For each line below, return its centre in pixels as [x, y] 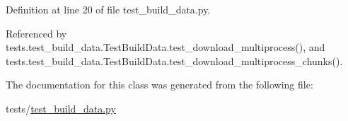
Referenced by [36, 33]
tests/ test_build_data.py [61, 108]
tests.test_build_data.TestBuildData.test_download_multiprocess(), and [166, 47]
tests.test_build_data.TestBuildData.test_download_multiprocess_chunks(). [174, 60]
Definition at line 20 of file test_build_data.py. [108, 9]
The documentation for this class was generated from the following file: [159, 85]
